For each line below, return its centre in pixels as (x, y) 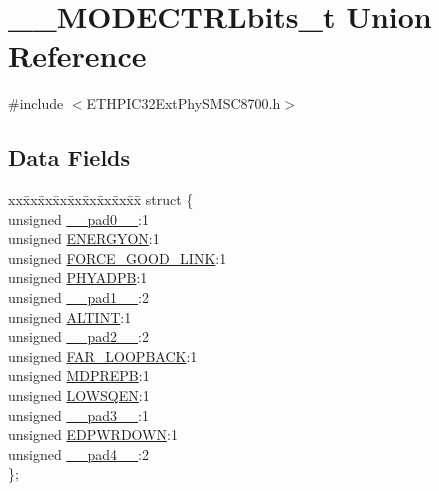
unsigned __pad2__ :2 (78, 336)
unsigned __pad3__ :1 (78, 414)
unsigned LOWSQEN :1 (79, 395)
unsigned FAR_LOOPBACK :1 (103, 355)
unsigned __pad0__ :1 (78, 218)
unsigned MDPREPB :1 (79, 375)
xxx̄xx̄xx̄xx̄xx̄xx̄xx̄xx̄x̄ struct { (101, 199)
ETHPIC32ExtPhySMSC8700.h (183, 103)
